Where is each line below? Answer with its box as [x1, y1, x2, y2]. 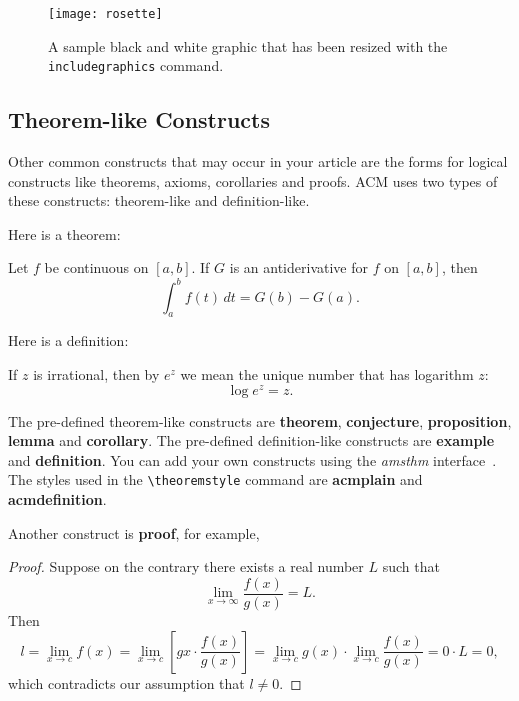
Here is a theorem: [8, 223, 121, 244]
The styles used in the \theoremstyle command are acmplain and [8, 469, 423, 490]
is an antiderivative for [229, 257, 368, 278]
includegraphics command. [48, 55, 224, 76]
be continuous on [44, 257, 149, 278]
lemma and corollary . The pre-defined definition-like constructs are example [8, 430, 495, 451]
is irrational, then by [33, 363, 160, 384]
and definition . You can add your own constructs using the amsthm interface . [8, 449, 497, 470]
